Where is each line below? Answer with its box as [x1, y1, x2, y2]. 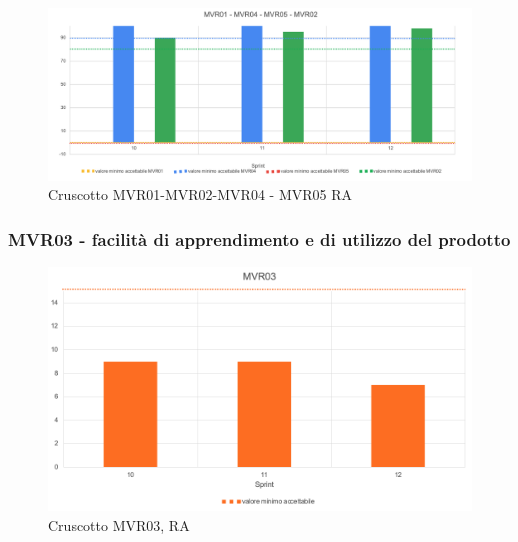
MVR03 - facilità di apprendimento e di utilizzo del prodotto [8, 226, 511, 251]
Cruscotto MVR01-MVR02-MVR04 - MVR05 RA [48, 184, 353, 205]
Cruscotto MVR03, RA [48, 514, 190, 535]
